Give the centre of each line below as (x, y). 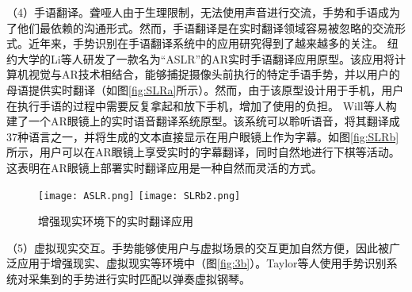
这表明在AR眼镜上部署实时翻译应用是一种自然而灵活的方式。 (164, 167)
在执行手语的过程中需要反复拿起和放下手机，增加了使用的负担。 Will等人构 (202, 105)
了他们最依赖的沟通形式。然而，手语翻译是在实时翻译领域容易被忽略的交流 (200, 27)
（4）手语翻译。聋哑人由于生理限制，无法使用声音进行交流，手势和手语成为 (203, 12)
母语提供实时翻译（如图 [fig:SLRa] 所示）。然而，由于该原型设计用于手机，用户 (205, 89)
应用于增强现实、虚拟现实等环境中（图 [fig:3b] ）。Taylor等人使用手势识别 (202, 263)
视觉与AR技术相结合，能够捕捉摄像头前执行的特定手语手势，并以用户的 (214, 74)
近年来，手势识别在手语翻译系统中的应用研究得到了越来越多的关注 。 (206, 43)
